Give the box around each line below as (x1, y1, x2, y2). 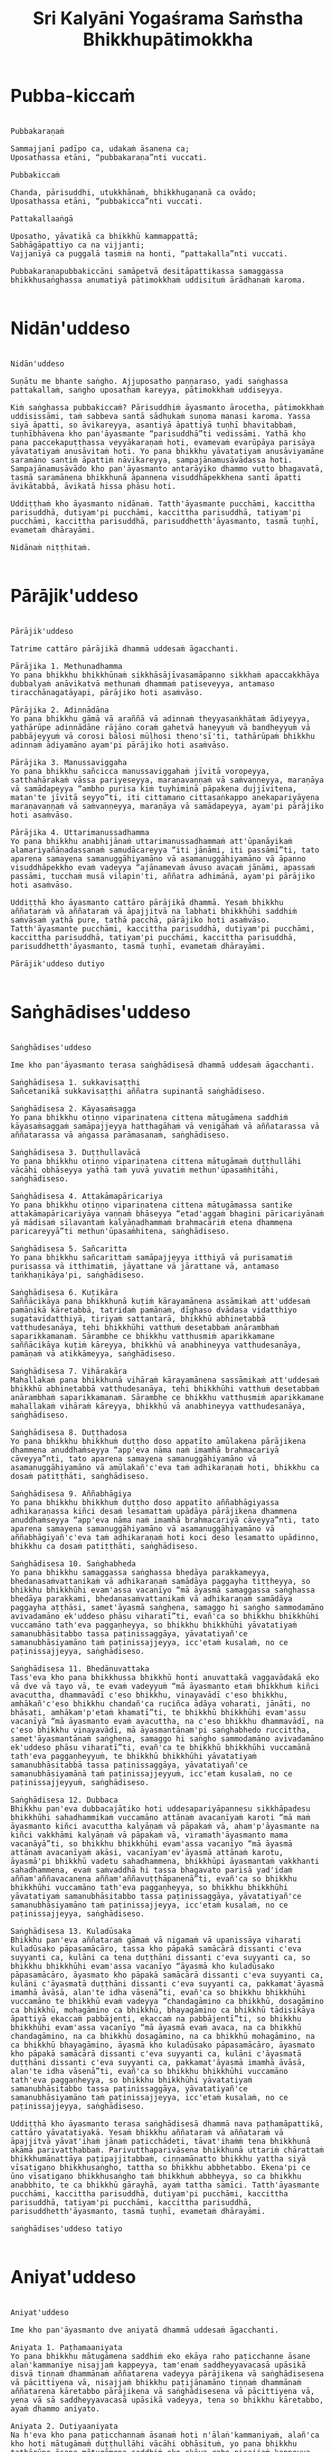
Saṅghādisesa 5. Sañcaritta (10, 1243, 128, 1254)
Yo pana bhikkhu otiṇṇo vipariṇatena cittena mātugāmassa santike (10, 1200, 293, 1210)
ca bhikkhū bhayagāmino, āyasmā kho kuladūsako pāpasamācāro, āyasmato (10, 2040, 315, 2050)
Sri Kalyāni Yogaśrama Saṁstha (32, 7, 304, 30)
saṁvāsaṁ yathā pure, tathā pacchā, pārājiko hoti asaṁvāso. (10, 915, 271, 925)
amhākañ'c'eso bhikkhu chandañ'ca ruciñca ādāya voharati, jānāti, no (10, 1698, 311, 1709)
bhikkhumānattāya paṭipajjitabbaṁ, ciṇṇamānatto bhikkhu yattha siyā (10, 2153, 307, 2164)
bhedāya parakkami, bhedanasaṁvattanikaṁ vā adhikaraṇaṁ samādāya (10, 1593, 293, 1604)
